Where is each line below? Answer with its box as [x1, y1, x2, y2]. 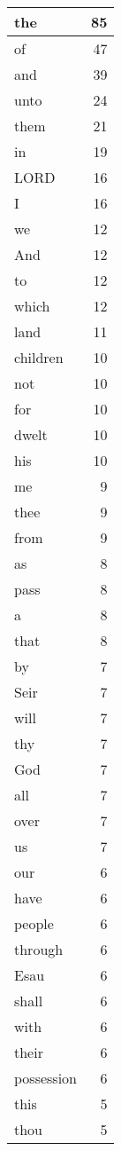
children [14, 347, 64, 367]
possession [14, 1068, 78, 1088]
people [14, 913, 54, 934]
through [14, 939, 64, 959]
